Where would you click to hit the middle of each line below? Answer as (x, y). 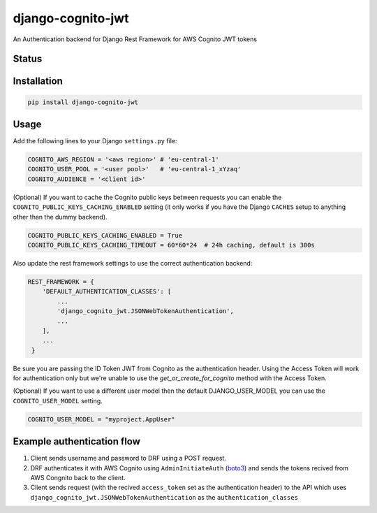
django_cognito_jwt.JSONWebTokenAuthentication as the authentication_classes (164, 497)
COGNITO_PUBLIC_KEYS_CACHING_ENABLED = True (105, 235)
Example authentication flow (77, 441)
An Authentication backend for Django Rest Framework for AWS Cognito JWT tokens (135, 39)
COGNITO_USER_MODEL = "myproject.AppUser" (101, 419)
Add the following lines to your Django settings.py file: (95, 141)
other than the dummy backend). (60, 217)
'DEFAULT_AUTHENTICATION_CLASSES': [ (107, 291)
